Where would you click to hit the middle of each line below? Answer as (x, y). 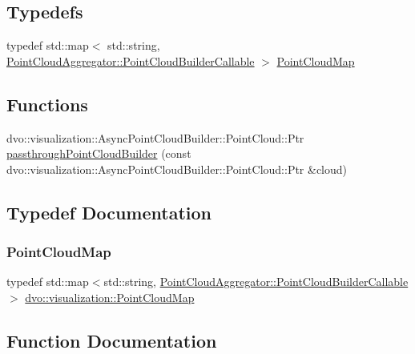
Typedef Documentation (109, 212)
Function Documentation (112, 340)
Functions (47, 104)
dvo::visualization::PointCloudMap (110, 297)
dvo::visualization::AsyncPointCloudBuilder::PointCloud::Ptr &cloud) (177, 169)
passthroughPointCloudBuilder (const (99, 153)
